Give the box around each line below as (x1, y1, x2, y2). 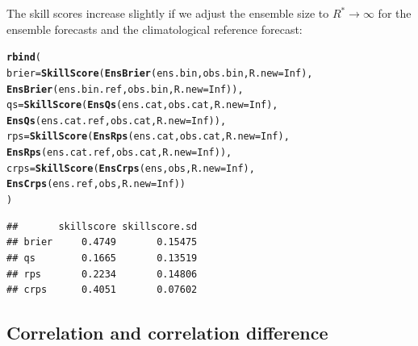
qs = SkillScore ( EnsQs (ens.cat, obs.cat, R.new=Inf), (6, 99, 278, 111)
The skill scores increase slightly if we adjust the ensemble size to (6, 5, 329, 21)
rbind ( (6, 52, 41, 64)
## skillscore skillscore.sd (6, 220, 198, 232)
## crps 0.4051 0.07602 (6, 284, 198, 296)
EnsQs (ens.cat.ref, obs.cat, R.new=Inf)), (6, 115, 227, 127)
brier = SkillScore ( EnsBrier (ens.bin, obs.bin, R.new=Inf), (6, 67, 313, 79)
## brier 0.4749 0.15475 (6, 236, 198, 248)
